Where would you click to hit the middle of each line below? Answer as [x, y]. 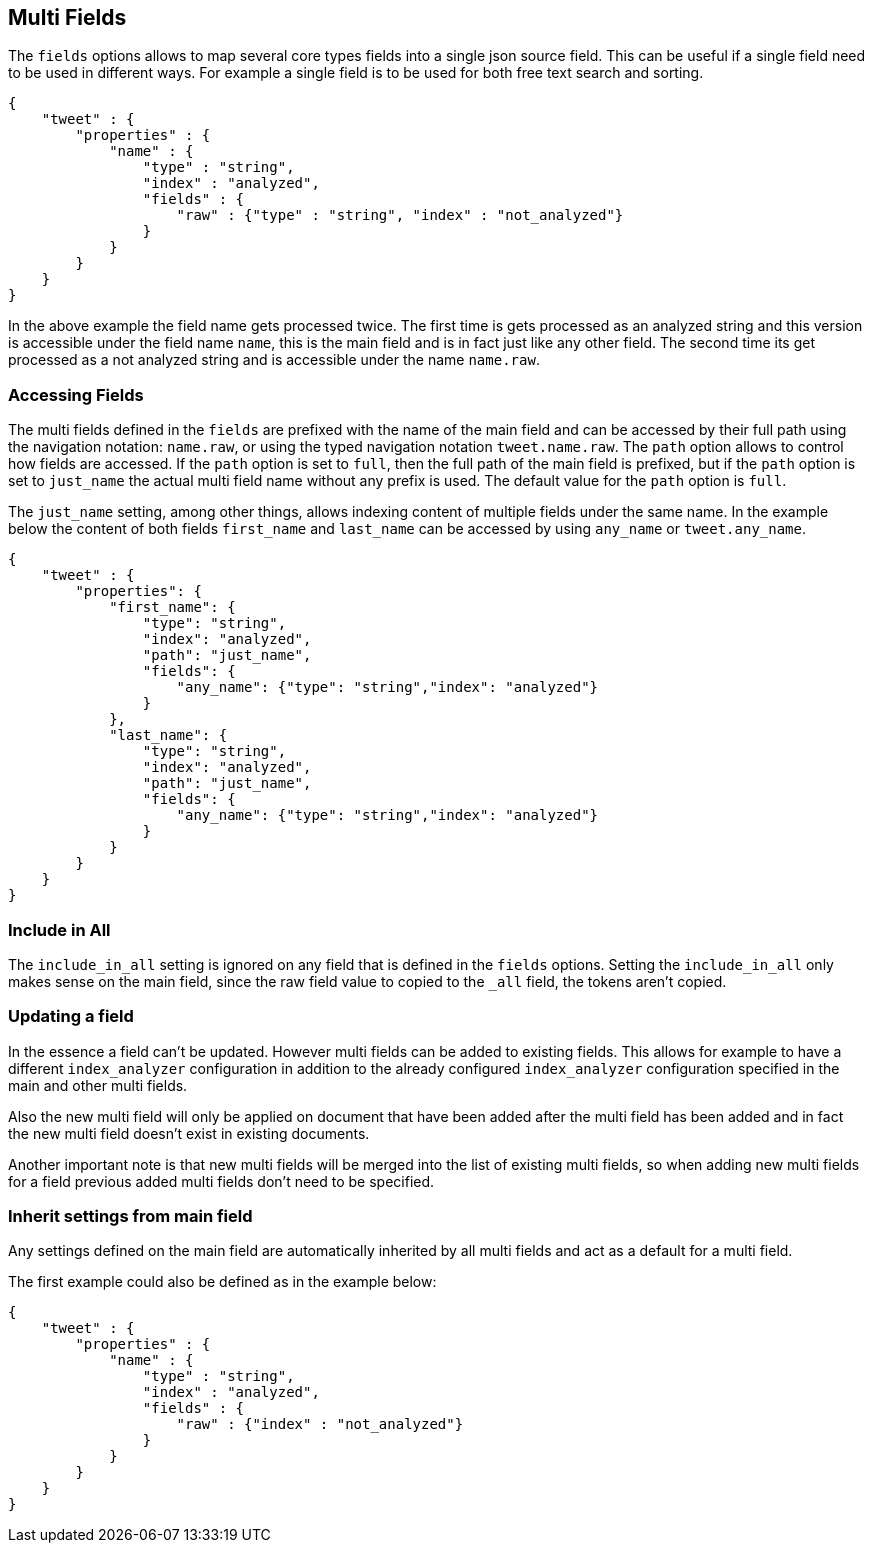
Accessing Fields [76, 394]
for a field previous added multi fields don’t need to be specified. [221, 1181]
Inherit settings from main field [130, 1216]
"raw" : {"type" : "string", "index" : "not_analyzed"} [400, 215]
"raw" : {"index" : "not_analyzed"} [320, 1424]
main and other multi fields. [98, 1085]
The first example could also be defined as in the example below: [222, 1282]
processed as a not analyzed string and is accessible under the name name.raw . [274, 360]
